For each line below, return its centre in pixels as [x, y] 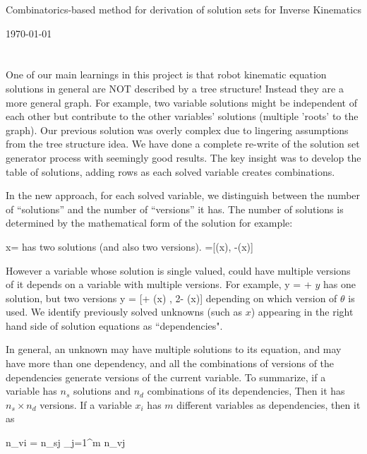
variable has [31, 391]
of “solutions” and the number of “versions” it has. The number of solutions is [175, 209]
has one [339, 284]
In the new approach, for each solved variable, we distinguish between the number [183, 195]
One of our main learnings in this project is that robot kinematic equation [166, 74]
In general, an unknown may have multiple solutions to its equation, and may [174, 349]
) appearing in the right [302, 312]
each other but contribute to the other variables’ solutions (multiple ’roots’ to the [182, 116]
